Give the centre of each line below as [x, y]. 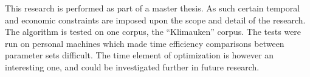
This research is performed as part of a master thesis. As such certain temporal [153, 8]
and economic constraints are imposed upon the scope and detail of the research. [155, 20]
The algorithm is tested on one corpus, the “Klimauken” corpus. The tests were [153, 32]
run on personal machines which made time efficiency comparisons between [145, 43]
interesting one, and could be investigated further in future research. [132, 66]
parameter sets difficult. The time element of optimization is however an [139, 55]
